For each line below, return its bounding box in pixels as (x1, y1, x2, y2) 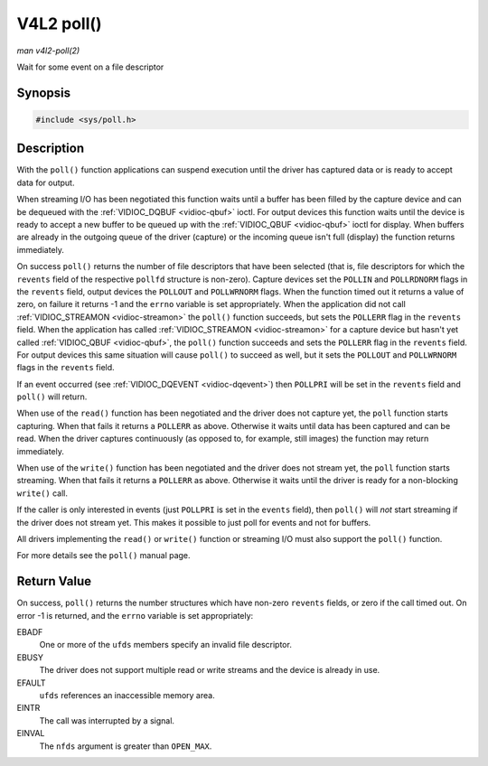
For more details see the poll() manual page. (16, 550, 191, 561)
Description (16, 141, 85, 156)
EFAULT (16, 677, 46, 688)
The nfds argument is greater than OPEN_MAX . (39, 741, 212, 752)
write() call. (16, 488, 68, 499)
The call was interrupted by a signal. (39, 715, 175, 726)
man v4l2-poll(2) (16, 45, 80, 56)
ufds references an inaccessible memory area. (39, 690, 216, 701)
